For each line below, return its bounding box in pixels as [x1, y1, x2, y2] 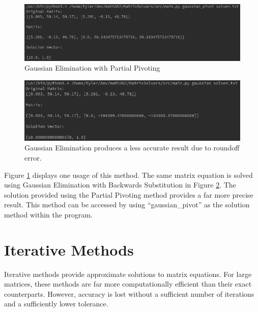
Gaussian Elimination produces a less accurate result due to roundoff [24, 142, 240, 153]
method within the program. [4, 209, 93, 220]
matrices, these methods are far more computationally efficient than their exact [4, 278, 252, 289]
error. [24, 152, 42, 163]
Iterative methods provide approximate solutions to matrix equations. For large [4, 268, 252, 279]
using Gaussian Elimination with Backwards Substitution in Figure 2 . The [4, 179, 236, 190]
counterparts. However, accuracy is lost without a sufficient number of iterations [4, 288, 254, 299]
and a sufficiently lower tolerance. [4, 298, 108, 309]
